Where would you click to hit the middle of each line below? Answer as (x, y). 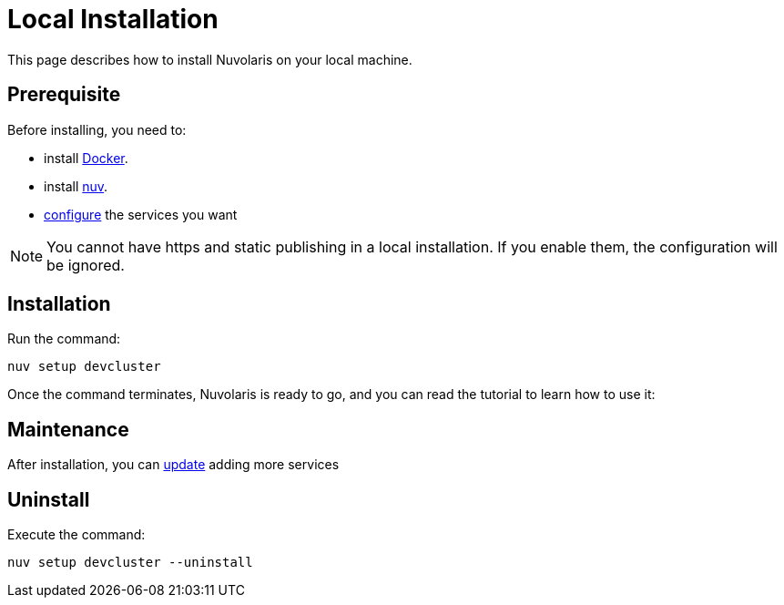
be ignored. (86, 265)
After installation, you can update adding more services (173, 465)
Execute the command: (76, 535)
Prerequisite (64, 95)
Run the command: (64, 339)
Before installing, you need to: (97, 129)
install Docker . (86, 158)
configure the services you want (141, 214)
